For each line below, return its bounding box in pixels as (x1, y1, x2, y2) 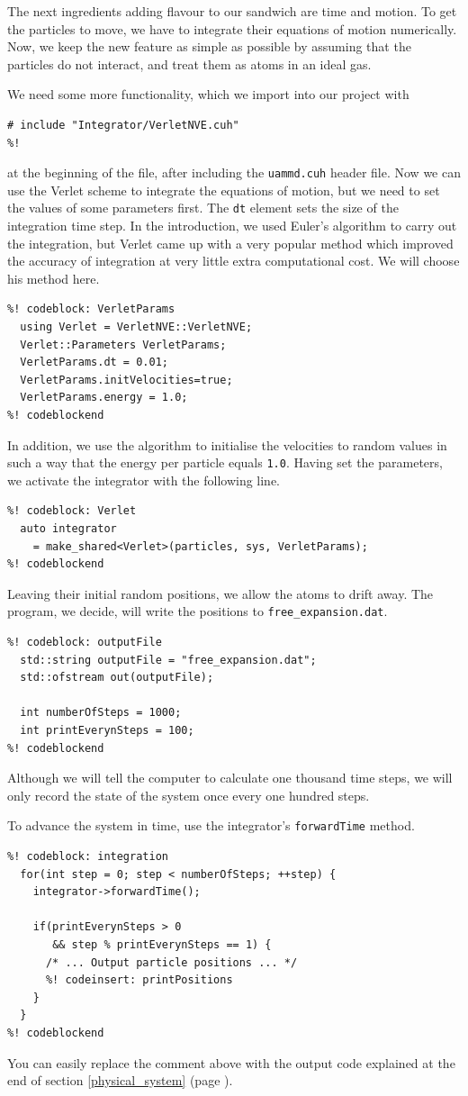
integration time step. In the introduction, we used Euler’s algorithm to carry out (7, 216, 457, 235)
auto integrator (20, 522, 117, 536)
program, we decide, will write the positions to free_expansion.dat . (7, 602, 388, 620)
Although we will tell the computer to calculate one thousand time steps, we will (7, 768, 453, 787)
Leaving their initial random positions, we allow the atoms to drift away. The (7, 584, 434, 602)
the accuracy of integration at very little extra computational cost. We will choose (7, 251, 460, 270)
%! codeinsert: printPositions (45, 974, 233, 987)
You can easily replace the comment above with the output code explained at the (7, 1053, 455, 1072)
